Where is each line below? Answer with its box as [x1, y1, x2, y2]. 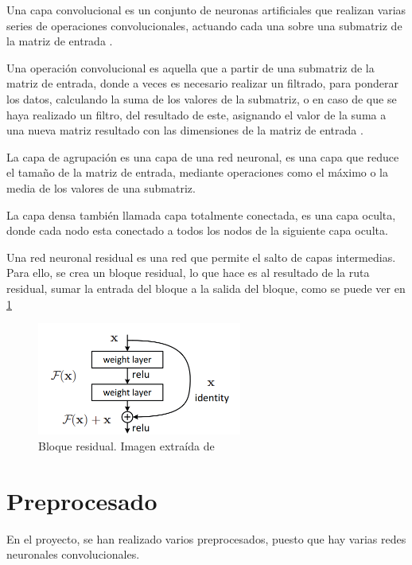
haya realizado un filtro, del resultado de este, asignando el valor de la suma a [6, 106, 387, 123]
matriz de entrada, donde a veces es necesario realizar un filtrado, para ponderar [6, 75, 398, 92]
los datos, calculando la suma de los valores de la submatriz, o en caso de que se [6, 90, 397, 107]
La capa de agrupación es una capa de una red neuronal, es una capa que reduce [6, 148, 399, 165]
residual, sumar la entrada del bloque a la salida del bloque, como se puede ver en [6, 279, 406, 296]
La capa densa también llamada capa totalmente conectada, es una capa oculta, [6, 206, 396, 223]
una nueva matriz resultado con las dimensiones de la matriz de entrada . [6, 122, 363, 138]
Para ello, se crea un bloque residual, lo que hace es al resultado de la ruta [6, 264, 370, 281]
